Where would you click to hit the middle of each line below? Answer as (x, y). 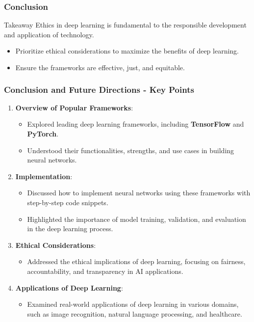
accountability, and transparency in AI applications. (105, 271)
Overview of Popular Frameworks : (74, 107)
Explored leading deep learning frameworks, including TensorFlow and (136, 124)
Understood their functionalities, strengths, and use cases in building (131, 150)
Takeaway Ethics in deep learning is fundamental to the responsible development (125, 25)
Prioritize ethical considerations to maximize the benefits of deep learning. (127, 51)
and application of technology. (49, 34)
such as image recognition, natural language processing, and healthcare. (135, 313)
